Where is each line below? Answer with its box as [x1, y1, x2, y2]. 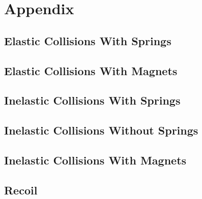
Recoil [4, 182, 38, 197]
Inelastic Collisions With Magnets [4, 152, 187, 168]
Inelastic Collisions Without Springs [4, 122, 198, 138]
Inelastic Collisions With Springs [4, 92, 181, 108]
